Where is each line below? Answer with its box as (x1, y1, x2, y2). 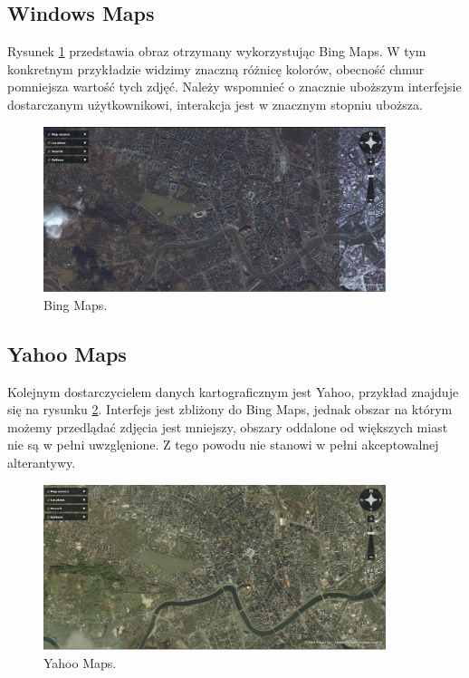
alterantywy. (7, 453, 76, 472)
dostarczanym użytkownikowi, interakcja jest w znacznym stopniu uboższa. (7, 94, 423, 113)
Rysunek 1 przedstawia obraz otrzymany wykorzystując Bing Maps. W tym (7, 42, 426, 61)
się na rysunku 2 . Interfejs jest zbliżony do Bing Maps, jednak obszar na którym (7, 400, 453, 419)
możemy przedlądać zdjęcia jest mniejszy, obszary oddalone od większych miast (7, 417, 448, 436)
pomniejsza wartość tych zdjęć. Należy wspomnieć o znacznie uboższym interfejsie (7, 77, 462, 96)
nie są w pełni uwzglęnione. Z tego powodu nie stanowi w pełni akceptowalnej (7, 435, 439, 454)
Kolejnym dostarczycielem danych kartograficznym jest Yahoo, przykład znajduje (7, 382, 459, 401)
